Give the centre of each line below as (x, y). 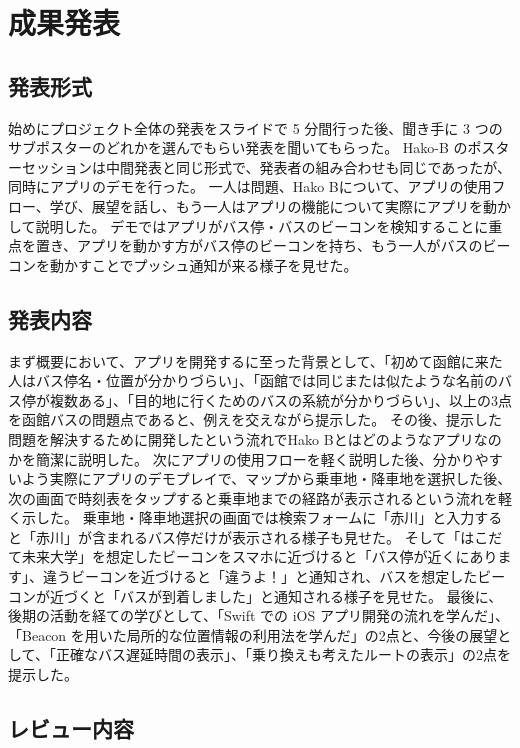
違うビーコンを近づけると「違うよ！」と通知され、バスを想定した (260, 576)
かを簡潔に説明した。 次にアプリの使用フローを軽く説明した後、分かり (241, 458)
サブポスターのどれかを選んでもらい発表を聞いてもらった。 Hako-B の (238, 147)
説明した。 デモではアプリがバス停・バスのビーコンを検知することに (262, 225)
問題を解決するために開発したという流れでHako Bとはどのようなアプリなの (255, 438)
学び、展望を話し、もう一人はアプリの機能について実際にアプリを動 (273, 205)
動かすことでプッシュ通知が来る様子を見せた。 (203, 264)
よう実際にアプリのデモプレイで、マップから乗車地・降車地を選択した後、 (266, 478)
